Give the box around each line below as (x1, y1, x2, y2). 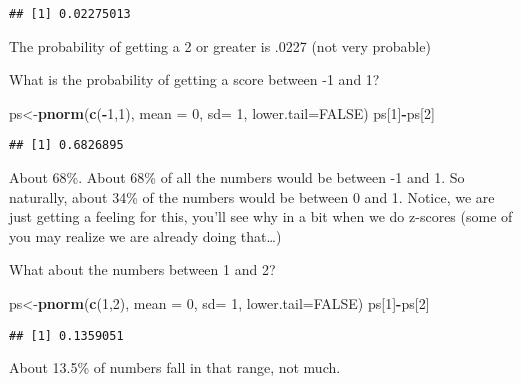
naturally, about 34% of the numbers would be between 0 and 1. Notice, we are (9, 186, 495, 207)
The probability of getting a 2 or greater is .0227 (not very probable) (9, 35, 431, 56)
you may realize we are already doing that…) (9, 225, 282, 246)
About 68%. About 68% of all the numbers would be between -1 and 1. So (9, 167, 465, 188)
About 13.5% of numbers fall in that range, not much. (9, 357, 341, 378)
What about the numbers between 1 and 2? (9, 259, 276, 280)
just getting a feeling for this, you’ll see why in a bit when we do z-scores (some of (9, 206, 513, 227)
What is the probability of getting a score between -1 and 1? (9, 69, 380, 90)
